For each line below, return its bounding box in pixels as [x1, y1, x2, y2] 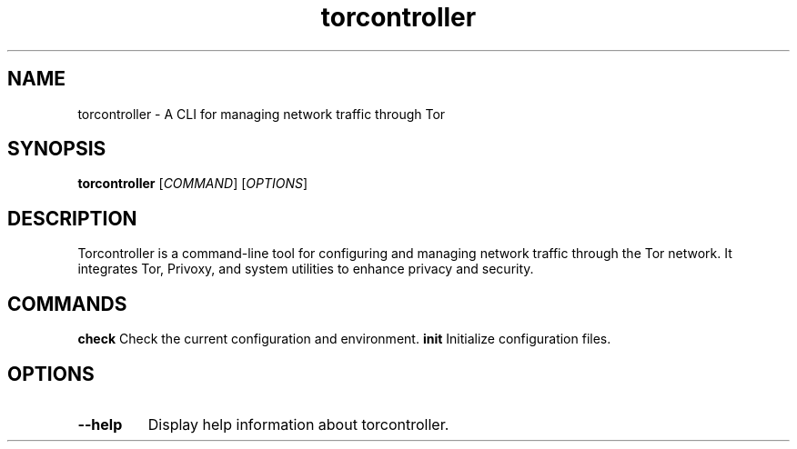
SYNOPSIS [7, 137, 106, 161]
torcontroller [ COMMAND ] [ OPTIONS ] [77, 175, 308, 192]
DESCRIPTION [7, 206, 137, 230]
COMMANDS [7, 292, 127, 315]
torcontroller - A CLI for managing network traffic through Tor [77, 105, 446, 122]
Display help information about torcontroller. [147, 414, 449, 434]
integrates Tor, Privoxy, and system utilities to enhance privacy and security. [77, 261, 534, 277]
